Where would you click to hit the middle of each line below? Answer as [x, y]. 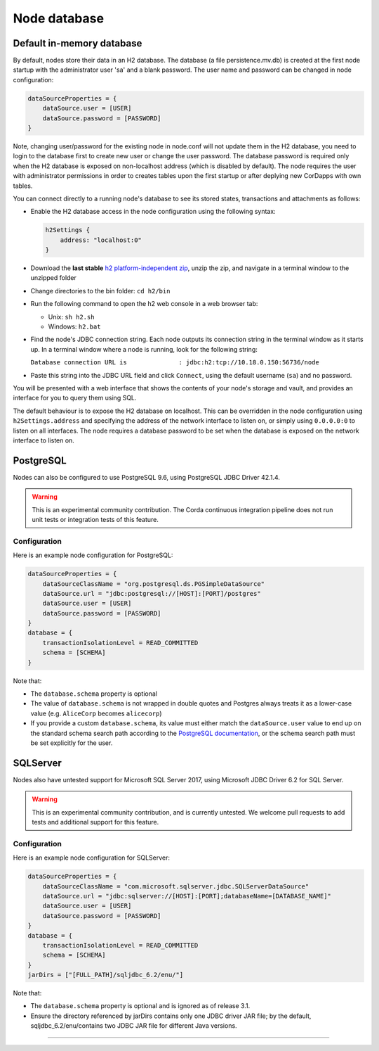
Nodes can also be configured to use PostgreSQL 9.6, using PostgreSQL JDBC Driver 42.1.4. [147, 477]
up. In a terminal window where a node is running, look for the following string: [144, 349]
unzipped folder [54, 278]
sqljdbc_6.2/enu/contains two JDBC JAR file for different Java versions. [134, 1026]
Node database [59, 18]
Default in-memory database [78, 43]
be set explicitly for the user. [72, 743]
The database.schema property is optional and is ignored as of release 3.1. [140, 1006]
